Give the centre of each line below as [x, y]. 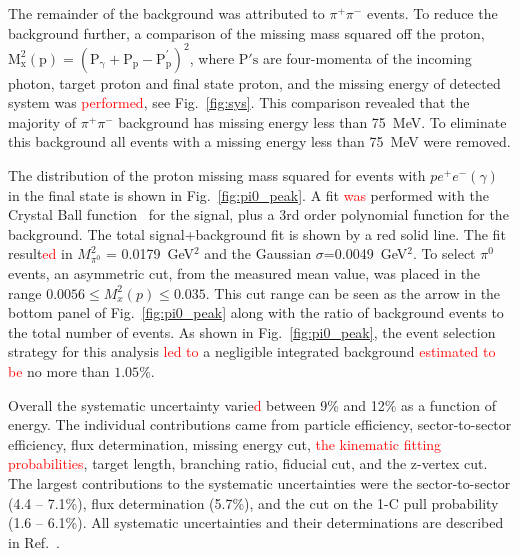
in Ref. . [34, 541]
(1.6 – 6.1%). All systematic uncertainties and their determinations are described [256, 522]
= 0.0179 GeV [150, 253]
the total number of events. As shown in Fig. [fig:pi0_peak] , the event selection [252, 331]
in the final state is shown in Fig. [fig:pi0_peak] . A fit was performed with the [248, 194]
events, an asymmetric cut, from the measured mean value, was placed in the [244, 273]
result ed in [40, 253]
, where [212, 57]
